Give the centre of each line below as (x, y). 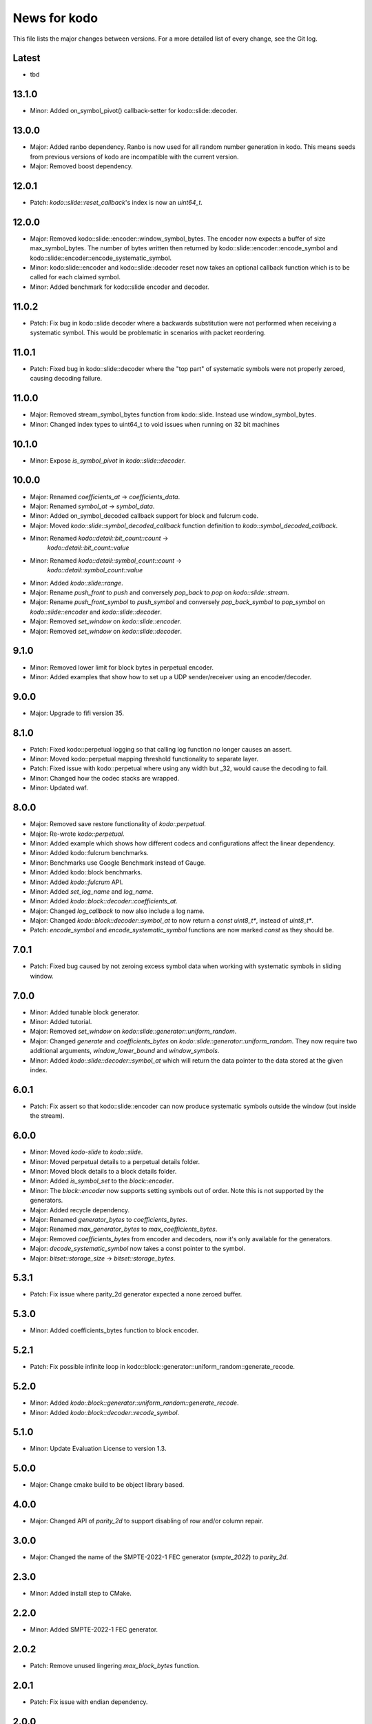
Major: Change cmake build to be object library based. (107, 1485)
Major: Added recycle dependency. (80, 1210)
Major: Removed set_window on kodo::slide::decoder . (106, 631)
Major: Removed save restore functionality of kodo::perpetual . (118, 824)
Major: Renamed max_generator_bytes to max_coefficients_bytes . (124, 1229)
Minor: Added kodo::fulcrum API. (76, 882)
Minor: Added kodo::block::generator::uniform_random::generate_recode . (134, 1403)
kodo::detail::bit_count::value (88, 548)
